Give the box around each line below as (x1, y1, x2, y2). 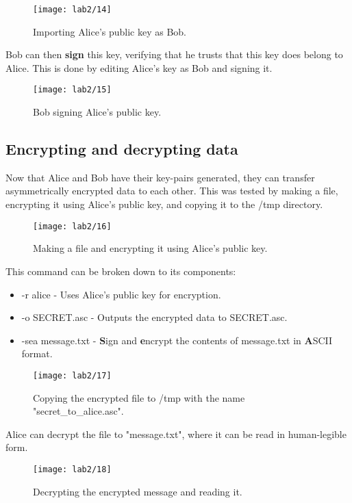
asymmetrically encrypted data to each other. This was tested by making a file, (5, 183, 338, 198)
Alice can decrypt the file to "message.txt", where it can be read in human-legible (5, 426, 347, 441)
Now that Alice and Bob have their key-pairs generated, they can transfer (5, 170, 315, 184)
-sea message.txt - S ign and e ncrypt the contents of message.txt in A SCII (21, 333, 333, 347)
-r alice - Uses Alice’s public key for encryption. (21, 287, 221, 301)
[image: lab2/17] (33, 370, 112, 381)
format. (21, 346, 53, 361)
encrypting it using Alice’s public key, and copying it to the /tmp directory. (5, 197, 323, 211)
